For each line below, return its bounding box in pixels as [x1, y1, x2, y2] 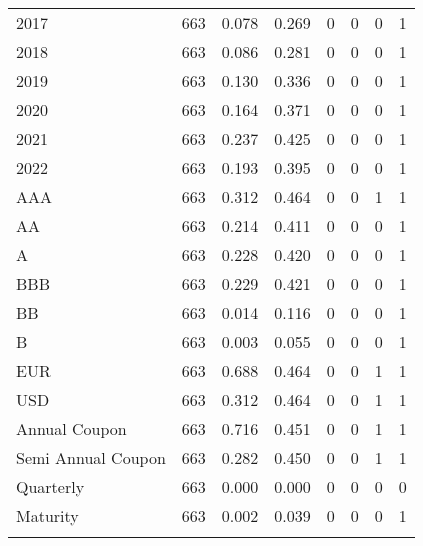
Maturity [16, 504, 79, 527]
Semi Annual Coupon [16, 446, 166, 469]
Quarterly [16, 475, 85, 498]
